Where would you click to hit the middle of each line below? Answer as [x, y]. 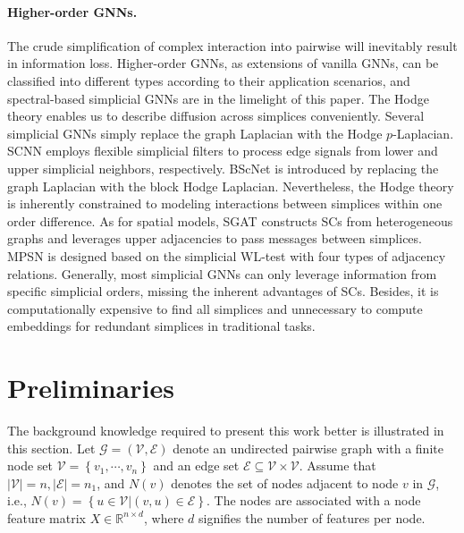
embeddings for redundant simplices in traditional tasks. [161, 326]
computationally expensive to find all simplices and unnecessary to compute [215, 308]
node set [30, 465]
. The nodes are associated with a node [314, 500]
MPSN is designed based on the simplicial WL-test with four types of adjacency [227, 255]
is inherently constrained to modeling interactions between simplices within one [225, 203]
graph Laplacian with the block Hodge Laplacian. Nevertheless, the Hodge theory [231, 186]
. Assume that [337, 465]
